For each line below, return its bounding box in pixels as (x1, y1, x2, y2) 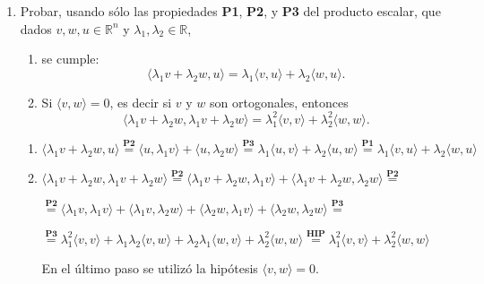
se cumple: (41, 49, 99, 68)
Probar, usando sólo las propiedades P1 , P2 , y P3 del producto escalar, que (20, 2, 441, 20)
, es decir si (109, 92, 172, 111)
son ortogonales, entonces (210, 92, 349, 111)
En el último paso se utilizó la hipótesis (41, 258, 258, 277)
